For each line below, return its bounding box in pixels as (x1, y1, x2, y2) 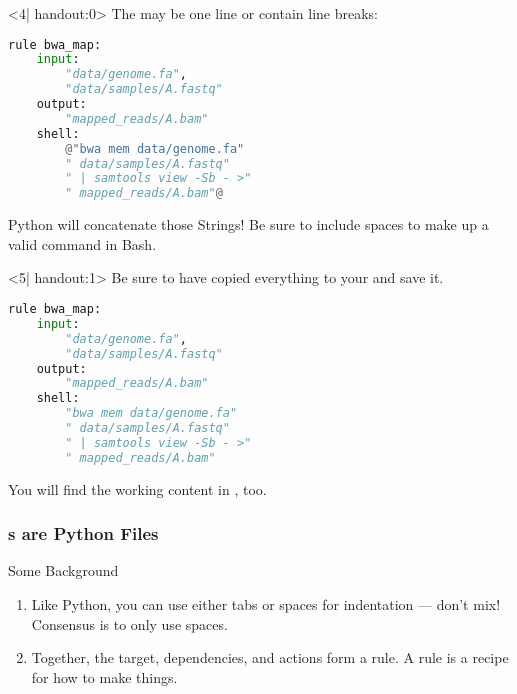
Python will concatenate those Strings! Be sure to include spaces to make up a (8, 214, 489, 235)
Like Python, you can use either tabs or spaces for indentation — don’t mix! (31, 594, 501, 615)
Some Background (8, 560, 119, 581)
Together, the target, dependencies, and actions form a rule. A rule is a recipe (31, 647, 509, 668)
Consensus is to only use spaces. (31, 613, 228, 634)
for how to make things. (31, 666, 178, 687)
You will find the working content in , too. (8, 478, 267, 499)
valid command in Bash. (8, 233, 157, 254)
